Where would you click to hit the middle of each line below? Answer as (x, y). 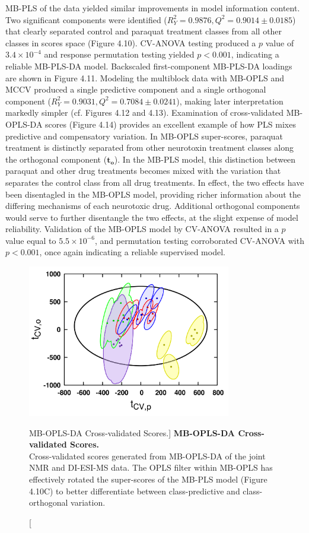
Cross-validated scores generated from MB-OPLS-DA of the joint (147, 456)
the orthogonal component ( (56, 159)
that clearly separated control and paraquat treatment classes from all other (144, 31)
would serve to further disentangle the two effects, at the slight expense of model (152, 217)
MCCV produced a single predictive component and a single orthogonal (136, 89)
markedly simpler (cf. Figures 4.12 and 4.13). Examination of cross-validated (145, 112)
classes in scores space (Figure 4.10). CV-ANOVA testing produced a (131, 42)
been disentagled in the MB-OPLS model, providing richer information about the (153, 194)
